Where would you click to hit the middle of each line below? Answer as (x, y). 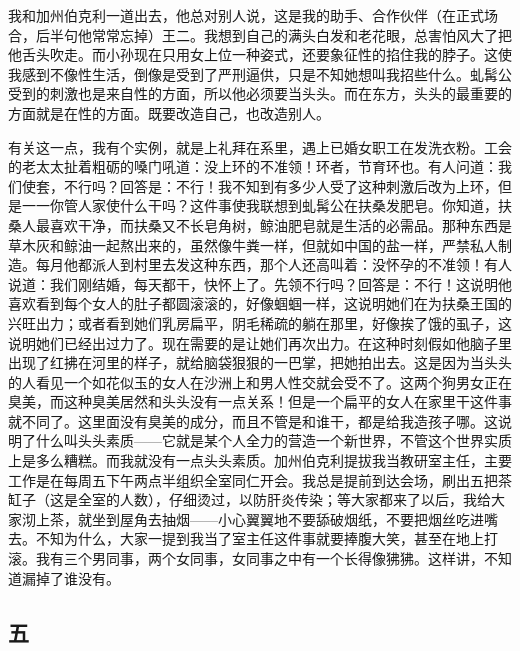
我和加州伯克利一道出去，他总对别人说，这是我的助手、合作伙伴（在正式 (246, 15)
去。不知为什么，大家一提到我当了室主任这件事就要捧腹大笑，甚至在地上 (246, 538)
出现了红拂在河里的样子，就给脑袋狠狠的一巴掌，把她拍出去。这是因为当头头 (260, 362)
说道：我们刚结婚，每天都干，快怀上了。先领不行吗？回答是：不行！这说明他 (260, 283)
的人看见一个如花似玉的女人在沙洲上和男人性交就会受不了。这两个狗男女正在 (260, 381)
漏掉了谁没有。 (70, 577)
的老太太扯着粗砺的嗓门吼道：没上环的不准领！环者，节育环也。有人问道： (253, 166)
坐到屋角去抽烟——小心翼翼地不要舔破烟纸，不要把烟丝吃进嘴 (294, 518)
